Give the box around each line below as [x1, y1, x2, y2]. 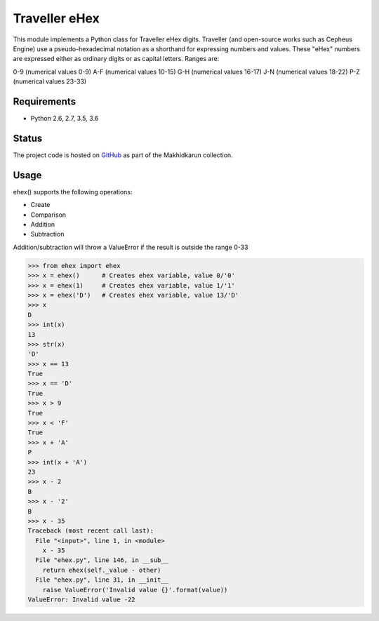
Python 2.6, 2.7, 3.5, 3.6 [30, 114, 99, 123]
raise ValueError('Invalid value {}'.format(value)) [42, 586, 228, 594]
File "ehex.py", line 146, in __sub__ [35, 556, 168, 564]
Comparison [30, 211, 67, 219]
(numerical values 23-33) [13, 77, 87, 86]
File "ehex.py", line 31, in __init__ [35, 576, 168, 584]
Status [13, 132, 43, 144]
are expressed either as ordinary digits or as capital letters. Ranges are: [13, 55, 220, 63]
